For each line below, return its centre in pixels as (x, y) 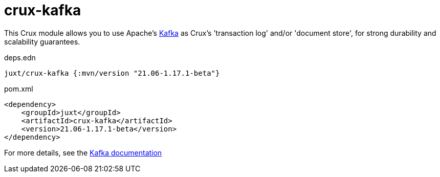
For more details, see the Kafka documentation (83, 152)
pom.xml (19, 88)
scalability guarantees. (42, 41)
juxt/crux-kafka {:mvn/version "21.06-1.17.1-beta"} (112, 73)
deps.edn (20, 57)
